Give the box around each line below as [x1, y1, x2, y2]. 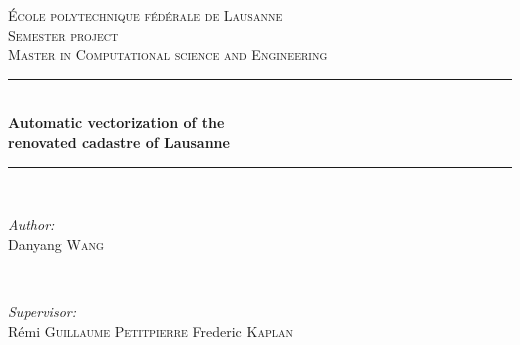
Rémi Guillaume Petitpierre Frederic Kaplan [8, 320, 293, 341]
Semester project [8, 24, 119, 45]
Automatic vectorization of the [8, 112, 225, 133]
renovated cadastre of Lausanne [8, 131, 230, 152]
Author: [8, 214, 55, 235]
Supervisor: [8, 300, 76, 321]
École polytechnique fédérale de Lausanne [8, 5, 283, 25]
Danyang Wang [8, 233, 104, 254]
